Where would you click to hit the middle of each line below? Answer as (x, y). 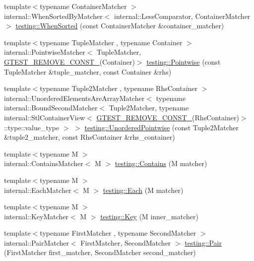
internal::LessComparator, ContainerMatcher (182, 16)
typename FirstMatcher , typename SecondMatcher (118, 233)
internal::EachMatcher (38, 190)
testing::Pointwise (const (184, 61)
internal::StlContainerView (45, 117)
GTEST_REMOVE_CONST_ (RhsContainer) (168, 117)
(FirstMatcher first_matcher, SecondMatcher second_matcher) (100, 252)
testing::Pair (203, 242)
